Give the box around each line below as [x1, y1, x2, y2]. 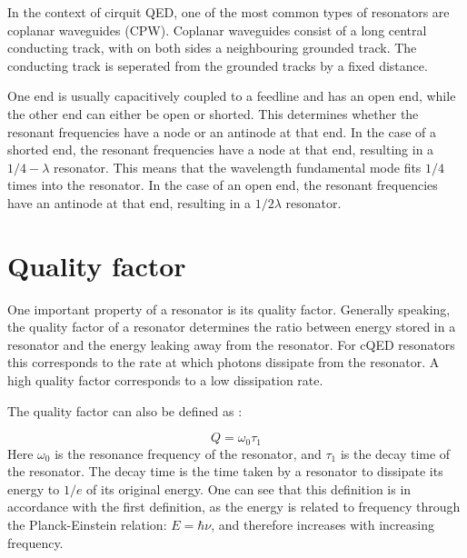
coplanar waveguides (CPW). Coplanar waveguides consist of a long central [7, 20, 427, 39]
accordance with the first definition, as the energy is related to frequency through [7, 497, 461, 516]
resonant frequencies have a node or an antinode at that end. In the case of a [7, 122, 437, 141]
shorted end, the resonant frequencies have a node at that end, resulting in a [7, 140, 434, 159]
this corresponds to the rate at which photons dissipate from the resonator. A [7, 353, 440, 372]
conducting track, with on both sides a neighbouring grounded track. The [7, 38, 417, 57]
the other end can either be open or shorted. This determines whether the [7, 104, 419, 123]
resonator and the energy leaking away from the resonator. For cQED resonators [7, 334, 455, 354]
